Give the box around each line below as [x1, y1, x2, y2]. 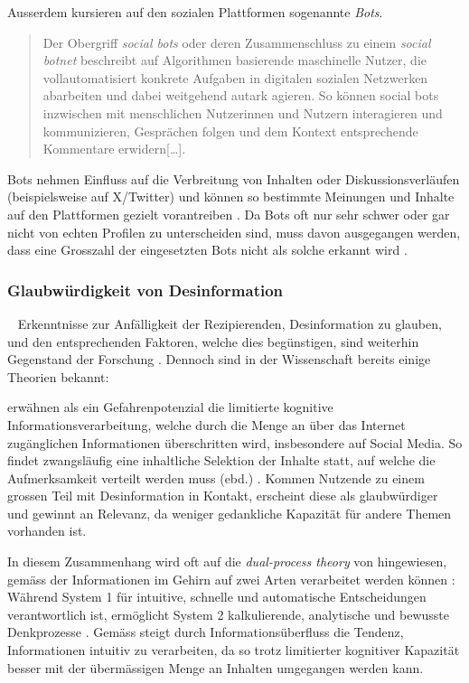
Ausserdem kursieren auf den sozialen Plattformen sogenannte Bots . [7, 3, 383, 21]
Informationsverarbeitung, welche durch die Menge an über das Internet [7, 415, 406, 434]
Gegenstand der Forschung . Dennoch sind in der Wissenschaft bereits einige [7, 350, 431, 369]
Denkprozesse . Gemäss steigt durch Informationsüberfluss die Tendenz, [7, 622, 404, 641]
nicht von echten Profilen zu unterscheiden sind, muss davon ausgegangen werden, [7, 222, 461, 241]
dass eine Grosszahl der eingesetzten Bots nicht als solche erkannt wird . [7, 240, 408, 259]
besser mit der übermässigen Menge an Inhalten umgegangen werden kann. [7, 658, 424, 677]
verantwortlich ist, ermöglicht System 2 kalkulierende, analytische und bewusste [7, 604, 449, 623]
